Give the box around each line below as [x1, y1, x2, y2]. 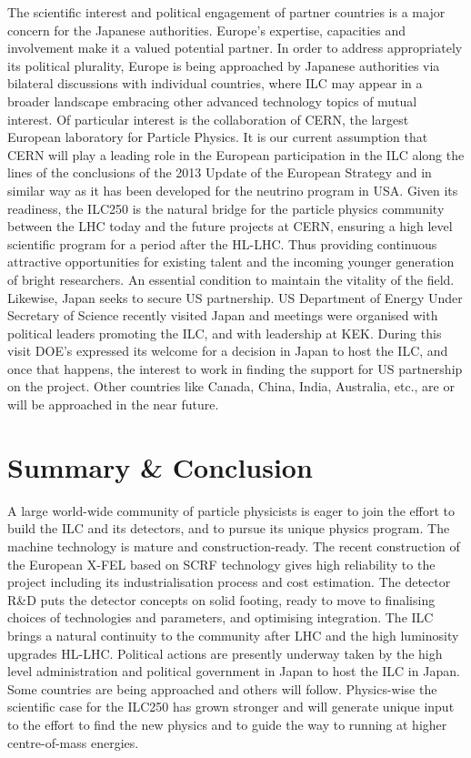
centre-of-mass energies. [7, 733, 139, 752]
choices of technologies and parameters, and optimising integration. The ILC [7, 608, 434, 627]
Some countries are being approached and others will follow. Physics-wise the [7, 679, 437, 698]
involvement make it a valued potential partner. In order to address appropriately [7, 38, 463, 57]
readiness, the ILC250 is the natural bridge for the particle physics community [7, 198, 445, 217]
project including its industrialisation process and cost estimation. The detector [7, 572, 451, 591]
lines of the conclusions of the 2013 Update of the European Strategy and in [7, 163, 432, 182]
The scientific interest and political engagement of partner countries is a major [7, 3, 446, 21]
